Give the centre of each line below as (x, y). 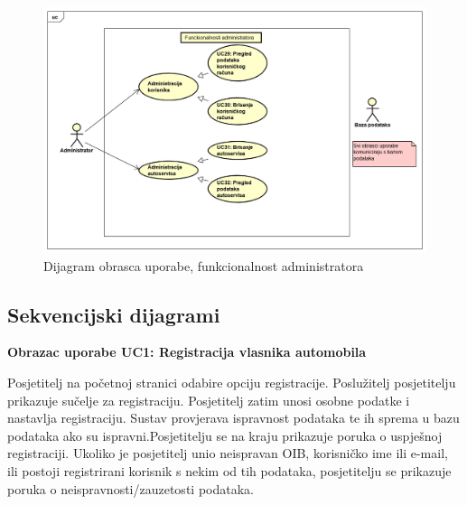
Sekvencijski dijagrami (114, 314)
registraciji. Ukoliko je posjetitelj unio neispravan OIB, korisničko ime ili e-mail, (228, 453)
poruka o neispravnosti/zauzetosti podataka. (131, 488)
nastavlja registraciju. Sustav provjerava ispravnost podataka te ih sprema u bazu (233, 418)
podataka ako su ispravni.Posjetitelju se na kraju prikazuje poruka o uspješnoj (225, 435)
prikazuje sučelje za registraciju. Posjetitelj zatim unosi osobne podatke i (209, 400)
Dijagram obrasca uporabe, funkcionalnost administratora (204, 265)
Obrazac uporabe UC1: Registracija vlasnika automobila (187, 352)
